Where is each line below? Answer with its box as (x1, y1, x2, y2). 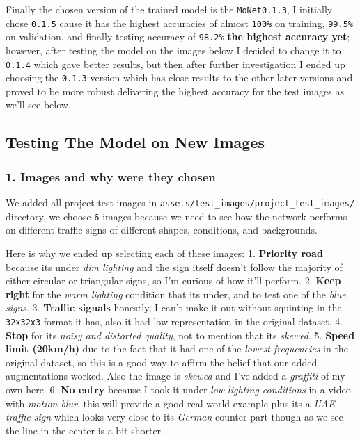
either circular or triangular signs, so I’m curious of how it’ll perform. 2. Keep (6, 273, 341, 288)
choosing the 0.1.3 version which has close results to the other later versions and (6, 70, 353, 85)
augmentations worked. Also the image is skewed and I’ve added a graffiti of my (6, 368, 345, 383)
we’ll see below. (6, 97, 71, 112)
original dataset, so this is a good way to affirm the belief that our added (6, 355, 318, 369)
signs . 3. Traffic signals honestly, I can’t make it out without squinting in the (6, 300, 342, 315)
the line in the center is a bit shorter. (6, 423, 164, 437)
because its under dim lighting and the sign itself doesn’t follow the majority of (6, 259, 343, 274)
